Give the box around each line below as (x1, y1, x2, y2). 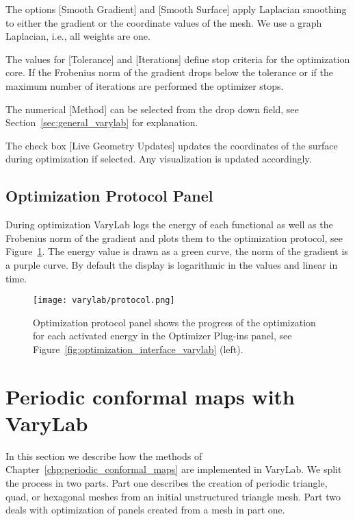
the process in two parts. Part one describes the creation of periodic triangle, (5, 476, 328, 490)
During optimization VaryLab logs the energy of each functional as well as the (5, 217, 333, 232)
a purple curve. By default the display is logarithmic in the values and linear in (5, 257, 338, 271)
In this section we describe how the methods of (5, 448, 202, 463)
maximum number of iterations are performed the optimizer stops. (5, 78, 284, 93)
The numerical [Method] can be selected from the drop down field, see (5, 101, 299, 116)
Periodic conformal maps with (5, 382, 295, 410)
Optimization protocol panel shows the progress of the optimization (33, 315, 316, 329)
